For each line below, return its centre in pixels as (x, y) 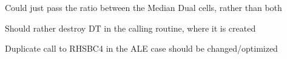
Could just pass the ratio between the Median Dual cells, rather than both (143, 7)
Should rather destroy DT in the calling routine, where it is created (130, 28)
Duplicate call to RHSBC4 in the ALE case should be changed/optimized (141, 48)
